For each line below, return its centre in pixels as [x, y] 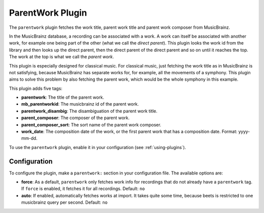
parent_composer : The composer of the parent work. [75, 118]
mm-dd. [29, 138]
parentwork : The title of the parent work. [63, 97]
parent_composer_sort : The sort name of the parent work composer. [91, 125]
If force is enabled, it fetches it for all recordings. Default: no [83, 189]
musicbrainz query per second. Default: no [64, 202]
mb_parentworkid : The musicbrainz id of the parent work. [80, 104]
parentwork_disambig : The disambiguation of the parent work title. [89, 111]
